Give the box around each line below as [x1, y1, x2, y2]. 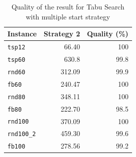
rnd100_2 [7, 131, 36, 138]
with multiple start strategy [25, 11, 110, 21]
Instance [7, 28, 37, 39]
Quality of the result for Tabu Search [11, 1, 125, 11]
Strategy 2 [43, 28, 80, 39]
